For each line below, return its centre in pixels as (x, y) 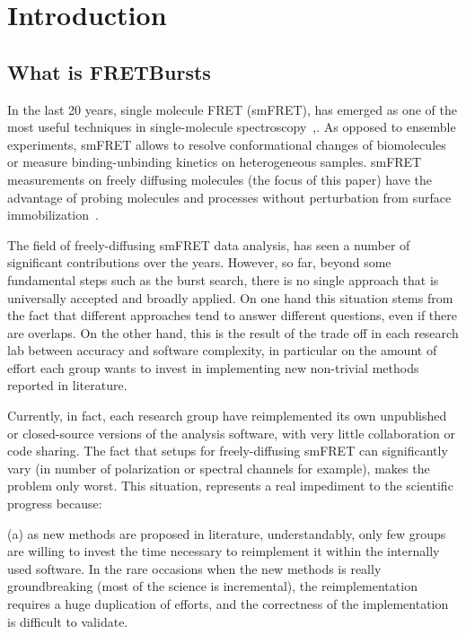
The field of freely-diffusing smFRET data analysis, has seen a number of (209, 244)
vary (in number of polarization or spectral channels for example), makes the (219, 468)
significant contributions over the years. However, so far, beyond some (199, 262)
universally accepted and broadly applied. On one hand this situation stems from (230, 297)
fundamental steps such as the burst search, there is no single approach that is (223, 279)
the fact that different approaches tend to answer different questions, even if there (232, 315)
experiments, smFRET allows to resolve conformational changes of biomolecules (227, 144)
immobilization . (53, 215)
